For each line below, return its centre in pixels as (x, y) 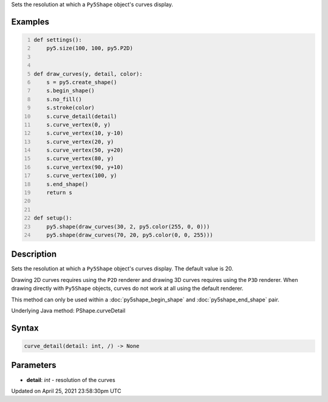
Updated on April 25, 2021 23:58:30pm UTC (66, 390)
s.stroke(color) (71, 108)
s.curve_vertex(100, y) (82, 176)
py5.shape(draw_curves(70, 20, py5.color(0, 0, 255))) (130, 235)
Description (34, 254)
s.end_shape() (67, 184)
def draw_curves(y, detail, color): (88, 74)
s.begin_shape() (71, 91)
